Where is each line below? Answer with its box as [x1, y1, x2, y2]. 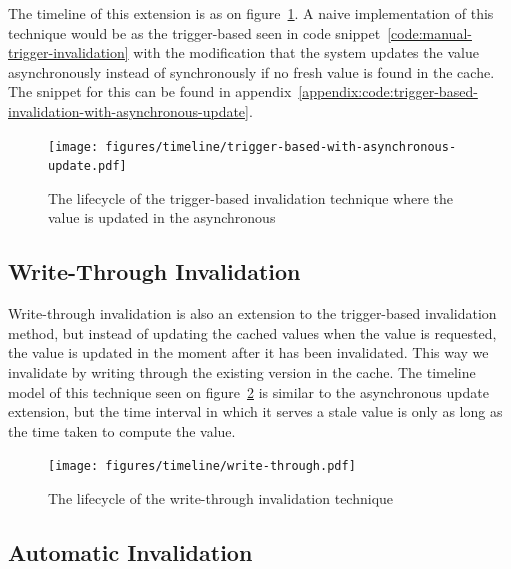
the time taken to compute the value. [8, 420, 236, 441]
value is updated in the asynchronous [48, 207, 276, 228]
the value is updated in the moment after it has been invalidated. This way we [8, 342, 489, 363]
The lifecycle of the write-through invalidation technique [48, 488, 394, 509]
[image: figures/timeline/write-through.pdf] [48, 459, 356, 474]
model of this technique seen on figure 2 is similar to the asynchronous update [8, 381, 489, 402]
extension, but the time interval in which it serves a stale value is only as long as [8, 401, 503, 422]
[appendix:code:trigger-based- [298, 81, 478, 102]
